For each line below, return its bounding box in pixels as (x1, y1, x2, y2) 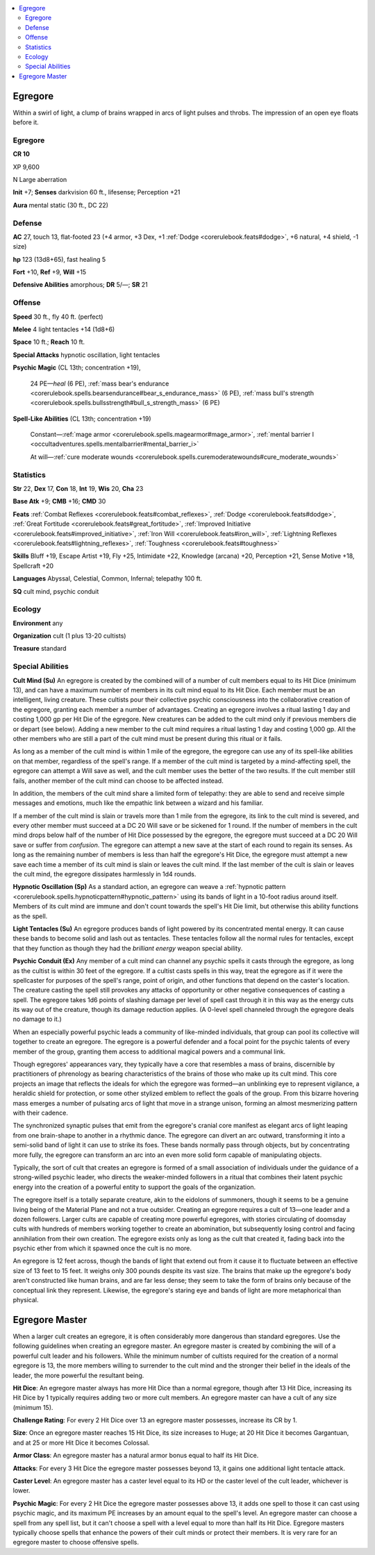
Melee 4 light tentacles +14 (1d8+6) (12, 325, 115, 333)
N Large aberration (12, 175, 67, 183)
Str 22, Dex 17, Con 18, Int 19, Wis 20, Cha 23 (12, 485, 144, 493)
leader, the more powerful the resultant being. (12, 1371, 144, 1379)
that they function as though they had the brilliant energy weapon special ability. (12, 944, 243, 952)
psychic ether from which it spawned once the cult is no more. (12, 1244, 192, 1253)
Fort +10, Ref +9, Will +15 (12, 268, 87, 276)
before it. (12, 118, 40, 126)
